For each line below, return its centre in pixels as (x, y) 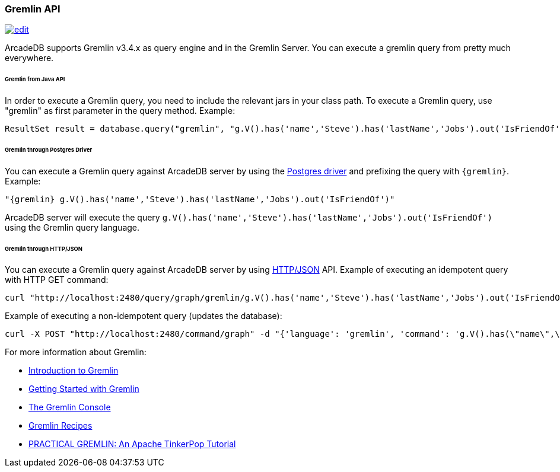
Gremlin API (33, 9)
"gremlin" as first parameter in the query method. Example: (120, 111)
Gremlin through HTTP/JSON (44, 248)
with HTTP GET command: (57, 280)
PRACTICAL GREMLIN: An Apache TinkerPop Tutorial (132, 444)
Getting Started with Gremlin (84, 389)
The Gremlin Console (70, 407)
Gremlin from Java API (35, 79)
